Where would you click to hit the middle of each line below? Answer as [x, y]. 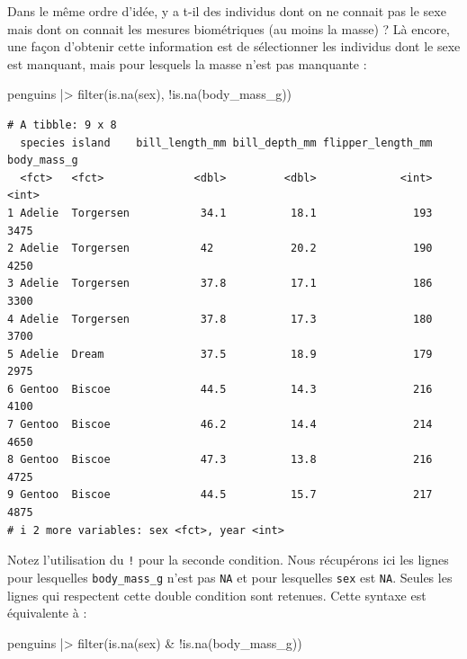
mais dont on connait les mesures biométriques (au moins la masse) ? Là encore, [229, 28]
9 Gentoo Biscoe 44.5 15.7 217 [220, 495]
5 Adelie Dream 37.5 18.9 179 [220, 354]
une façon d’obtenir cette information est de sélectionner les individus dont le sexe [234, 46]
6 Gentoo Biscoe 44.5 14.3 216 [220, 389]
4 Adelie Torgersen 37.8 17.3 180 [220, 319]
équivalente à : [47, 613]
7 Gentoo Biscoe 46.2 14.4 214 [220, 425]
